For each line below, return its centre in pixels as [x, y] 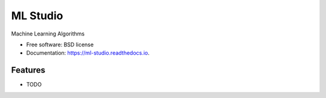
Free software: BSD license [60, 44]
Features [28, 70]
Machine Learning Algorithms [48, 34]
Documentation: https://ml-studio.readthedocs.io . [88, 53]
